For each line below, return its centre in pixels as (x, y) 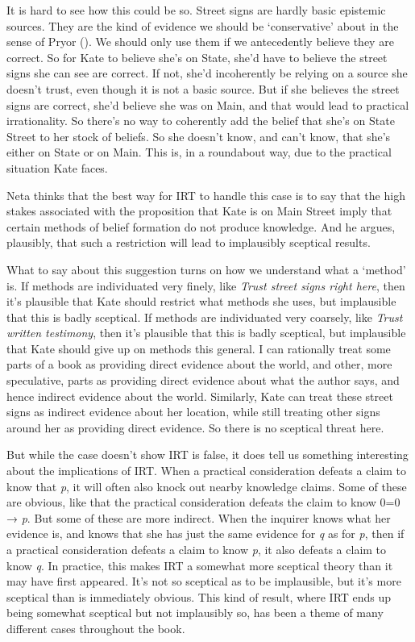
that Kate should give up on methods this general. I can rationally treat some (199, 348)
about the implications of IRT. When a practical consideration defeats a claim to (206, 471)
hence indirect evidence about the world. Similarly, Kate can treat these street (200, 396)
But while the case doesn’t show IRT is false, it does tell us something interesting (207, 454)
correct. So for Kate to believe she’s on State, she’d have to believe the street (197, 57)
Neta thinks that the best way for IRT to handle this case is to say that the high (206, 195)
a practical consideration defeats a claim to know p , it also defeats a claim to (197, 549)
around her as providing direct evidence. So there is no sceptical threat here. (195, 427)
